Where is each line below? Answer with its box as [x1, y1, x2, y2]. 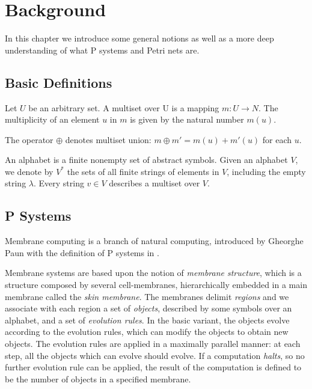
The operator [5, 133, 54, 145]
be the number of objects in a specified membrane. [5, 372, 191, 385]
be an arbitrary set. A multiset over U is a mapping [28, 101, 219, 114]
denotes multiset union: [65, 133, 151, 145]
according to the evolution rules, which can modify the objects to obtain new [5, 325, 289, 338]
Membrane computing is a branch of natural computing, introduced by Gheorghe [5, 234, 304, 247]
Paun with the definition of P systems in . [5, 246, 159, 259]
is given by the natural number [130, 113, 244, 126]
